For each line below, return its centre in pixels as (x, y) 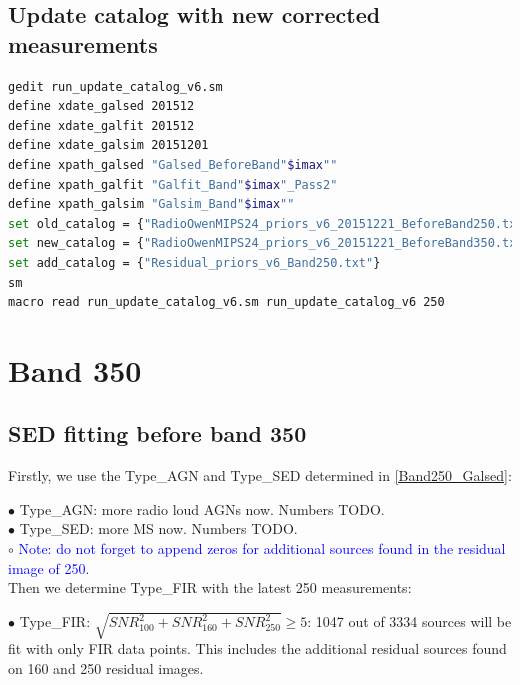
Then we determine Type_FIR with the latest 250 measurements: (210, 587)
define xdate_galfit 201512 (101, 125)
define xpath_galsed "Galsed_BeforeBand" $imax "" (173, 164)
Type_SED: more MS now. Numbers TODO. (158, 528)
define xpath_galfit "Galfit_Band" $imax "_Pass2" (173, 184)
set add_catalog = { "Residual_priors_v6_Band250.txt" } (194, 262)
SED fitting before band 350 (157, 433)
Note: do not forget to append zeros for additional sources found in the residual (262, 548)
